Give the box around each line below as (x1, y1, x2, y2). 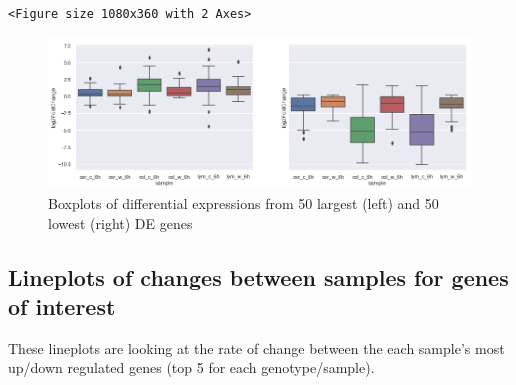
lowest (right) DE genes (48, 212, 193, 233)
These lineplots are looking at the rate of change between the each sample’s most (8, 337, 505, 358)
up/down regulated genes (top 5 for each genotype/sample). (8, 357, 375, 378)
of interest (8, 290, 116, 321)
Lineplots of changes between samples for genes (8, 261, 509, 292)
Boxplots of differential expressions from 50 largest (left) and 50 (48, 192, 439, 213)
